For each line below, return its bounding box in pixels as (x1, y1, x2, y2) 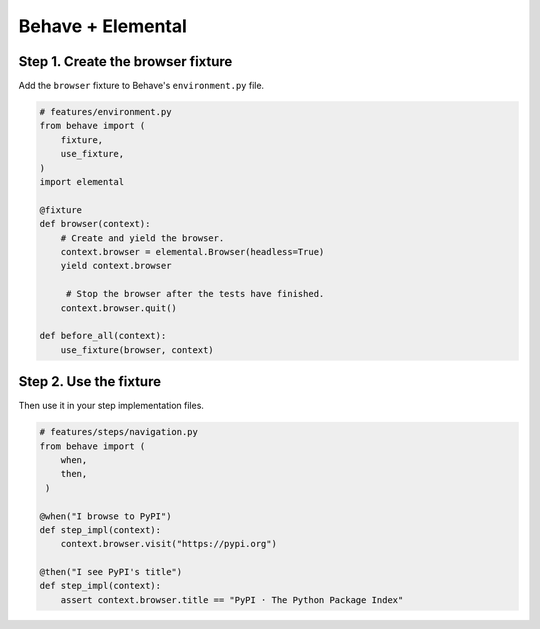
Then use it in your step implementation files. (18, 400, 205, 412)
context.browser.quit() (60, 302, 177, 314)
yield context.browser (60, 260, 172, 272)
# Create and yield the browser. (60, 232, 225, 244)
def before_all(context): (39, 330, 167, 342)
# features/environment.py (39, 106, 172, 118)
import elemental (39, 176, 125, 187)
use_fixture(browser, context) (60, 344, 214, 355)
